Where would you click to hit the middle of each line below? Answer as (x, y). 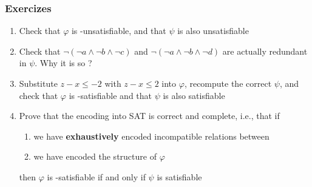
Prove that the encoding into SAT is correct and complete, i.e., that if (149, 116)
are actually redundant (265, 51)
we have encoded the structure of (95, 156)
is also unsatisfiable (213, 31)
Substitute (38, 83)
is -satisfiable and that (110, 95)
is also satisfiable (194, 95)
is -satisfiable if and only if (96, 176)
